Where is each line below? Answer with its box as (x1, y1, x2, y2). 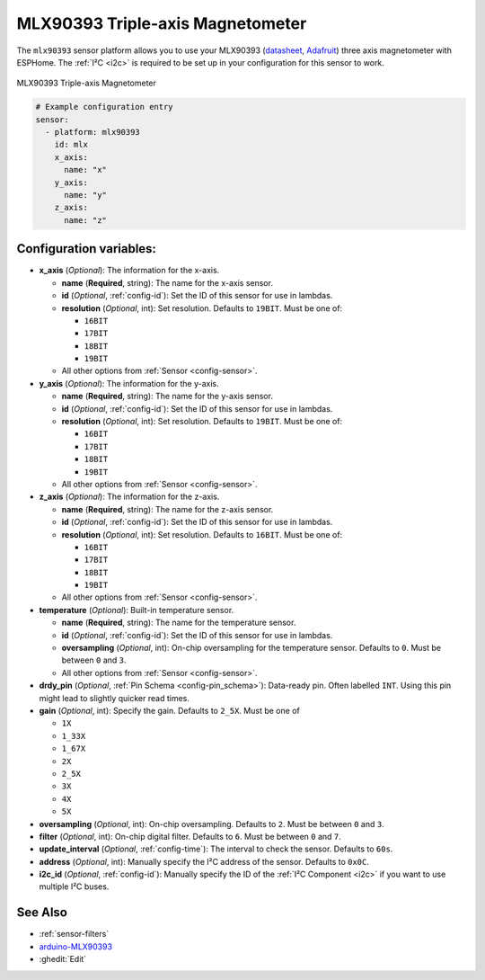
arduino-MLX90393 (39, 940, 112, 952)
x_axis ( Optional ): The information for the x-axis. (39, 265, 220, 276)
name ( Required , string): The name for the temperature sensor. (61, 617, 296, 628)
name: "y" (64, 190, 108, 200)
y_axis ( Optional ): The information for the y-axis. (39, 378, 219, 388)
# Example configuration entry (35, 102, 174, 112)
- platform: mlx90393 (45, 127, 141, 138)
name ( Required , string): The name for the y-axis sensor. (61, 391, 274, 402)
